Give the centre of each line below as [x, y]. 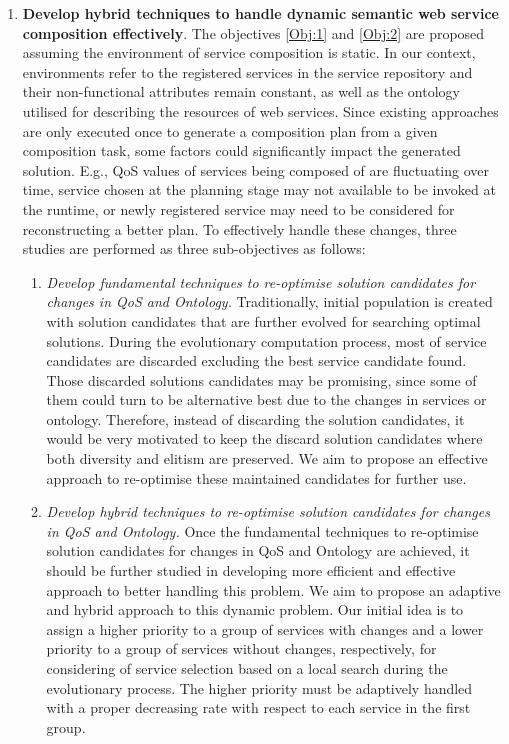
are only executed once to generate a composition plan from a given [230, 130]
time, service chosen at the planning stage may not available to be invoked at [259, 189]
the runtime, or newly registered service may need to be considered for [238, 208]
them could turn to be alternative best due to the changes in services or [266, 399]
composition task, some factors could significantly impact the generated [241, 150]
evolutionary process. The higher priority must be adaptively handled [259, 687]
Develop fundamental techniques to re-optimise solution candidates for [261, 281]
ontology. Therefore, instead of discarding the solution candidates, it [255, 418]
